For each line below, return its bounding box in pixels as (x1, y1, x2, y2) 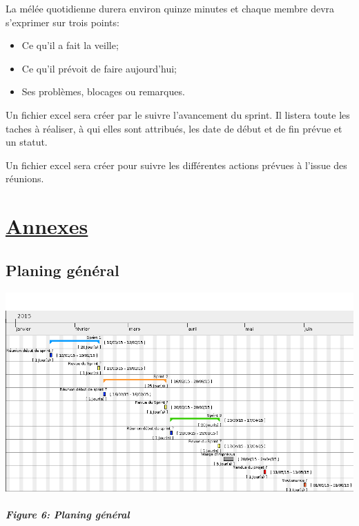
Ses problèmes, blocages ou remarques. (21, 84, 185, 99)
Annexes (6, 212, 88, 240)
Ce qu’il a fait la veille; (21, 38, 119, 52)
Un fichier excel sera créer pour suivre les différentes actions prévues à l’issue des (6, 157, 347, 172)
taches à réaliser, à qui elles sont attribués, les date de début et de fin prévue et (6, 121, 342, 135)
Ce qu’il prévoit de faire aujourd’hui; (21, 61, 177, 75)
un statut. (6, 135, 48, 149)
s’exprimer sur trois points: (6, 14, 119, 29)
